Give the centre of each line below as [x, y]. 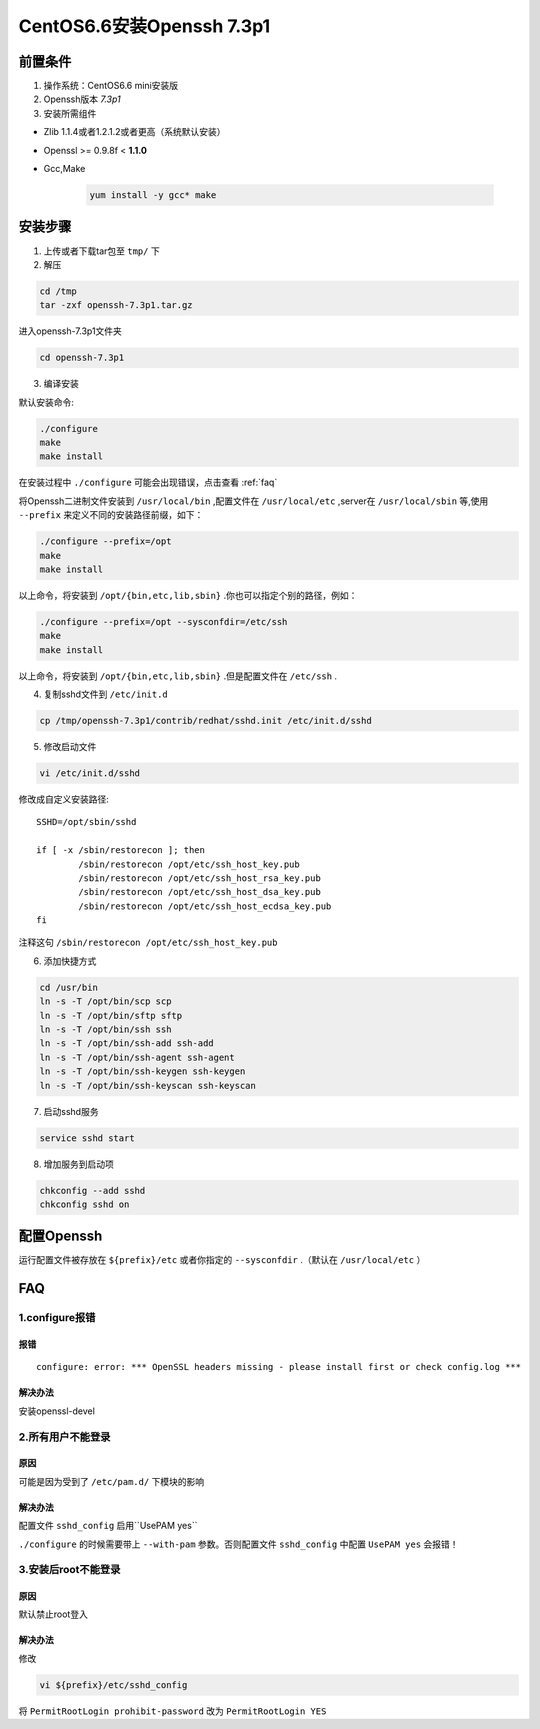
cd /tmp [58, 291]
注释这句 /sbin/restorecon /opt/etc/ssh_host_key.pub [148, 942]
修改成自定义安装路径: [64, 799]
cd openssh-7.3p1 [82, 358]
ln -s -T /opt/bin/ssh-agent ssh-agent [137, 1057]
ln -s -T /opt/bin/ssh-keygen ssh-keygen [142, 1071]
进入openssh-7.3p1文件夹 [70, 331]
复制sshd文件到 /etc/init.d [106, 694]
